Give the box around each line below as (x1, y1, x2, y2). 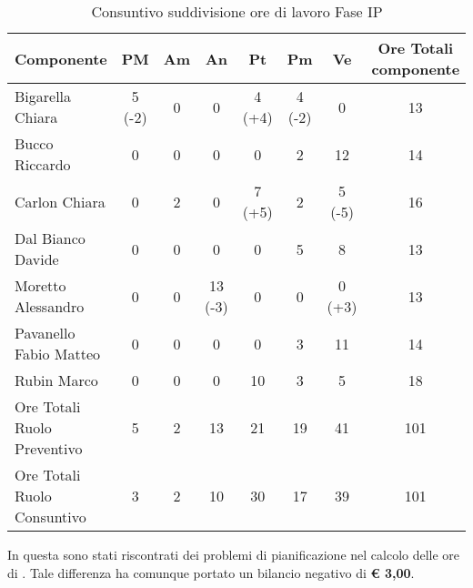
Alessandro (15, 296, 85, 317)
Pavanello (15, 322, 75, 343)
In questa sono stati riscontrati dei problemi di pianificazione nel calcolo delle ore (7, 545, 460, 563)
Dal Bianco (15, 228, 86, 248)
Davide (15, 248, 59, 269)
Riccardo (15, 154, 71, 175)
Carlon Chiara (15, 190, 106, 212)
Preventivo (15, 438, 83, 459)
